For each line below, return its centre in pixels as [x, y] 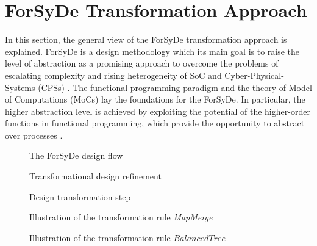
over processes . [34, 135]
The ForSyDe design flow [76, 155]
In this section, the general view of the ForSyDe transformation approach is [146, 39]
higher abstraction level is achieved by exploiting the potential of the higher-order [158, 111]
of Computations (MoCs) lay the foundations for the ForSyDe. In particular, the [155, 99]
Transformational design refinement [95, 176]
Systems [20, 87]
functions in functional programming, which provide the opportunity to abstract [155, 123]
